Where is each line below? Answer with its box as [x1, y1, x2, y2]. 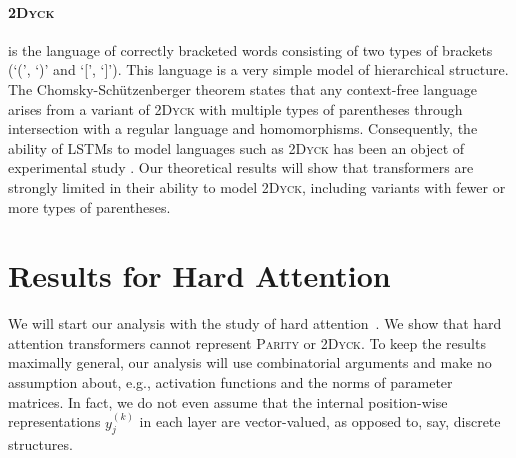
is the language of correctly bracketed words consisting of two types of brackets [8, 39, 493, 60]
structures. [8, 434, 73, 455]
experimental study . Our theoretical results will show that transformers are [8, 157, 474, 178]
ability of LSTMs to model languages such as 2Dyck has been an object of [8, 137, 465, 158]
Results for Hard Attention [8, 255, 391, 296]
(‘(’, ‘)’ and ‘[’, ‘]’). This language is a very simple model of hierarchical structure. [8, 59, 509, 80]
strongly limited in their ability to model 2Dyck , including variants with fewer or [8, 176, 506, 197]
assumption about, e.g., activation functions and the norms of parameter [8, 372, 453, 393]
